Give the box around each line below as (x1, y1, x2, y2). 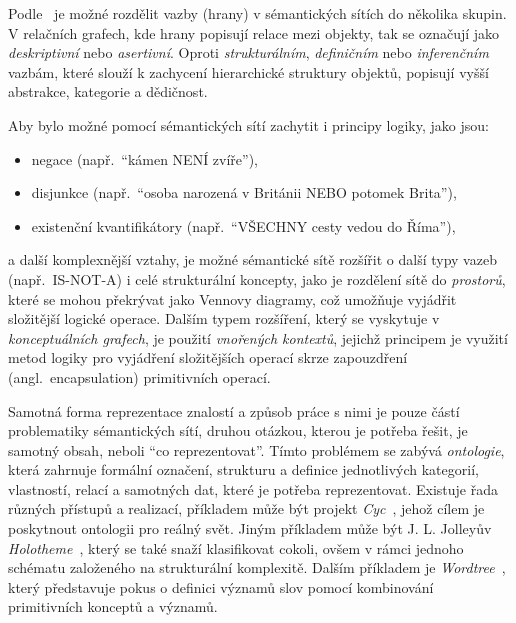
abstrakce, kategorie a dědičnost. (8, 81, 208, 102)
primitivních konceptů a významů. (8, 596, 218, 617)
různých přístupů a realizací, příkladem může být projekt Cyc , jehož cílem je (8, 498, 485, 519)
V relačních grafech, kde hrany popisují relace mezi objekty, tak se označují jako (8, 22, 500, 43)
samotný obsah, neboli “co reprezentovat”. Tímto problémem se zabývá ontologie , (8, 439, 505, 460)
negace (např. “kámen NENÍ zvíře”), (31, 148, 259, 169)
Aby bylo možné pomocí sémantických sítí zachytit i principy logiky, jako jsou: (8, 114, 489, 135)
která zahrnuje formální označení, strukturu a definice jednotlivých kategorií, (8, 459, 479, 480)
